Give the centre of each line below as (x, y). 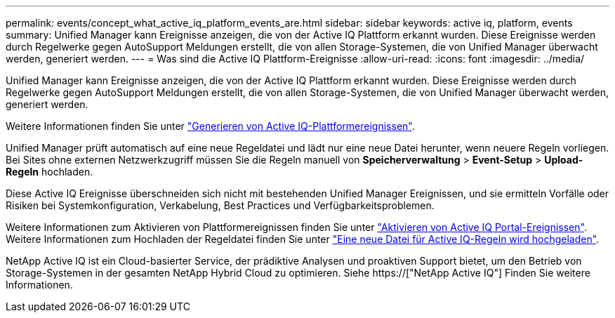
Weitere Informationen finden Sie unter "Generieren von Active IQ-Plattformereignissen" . (210, 126)
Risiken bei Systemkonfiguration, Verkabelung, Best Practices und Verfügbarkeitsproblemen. (220, 205)
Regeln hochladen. (49, 172)
